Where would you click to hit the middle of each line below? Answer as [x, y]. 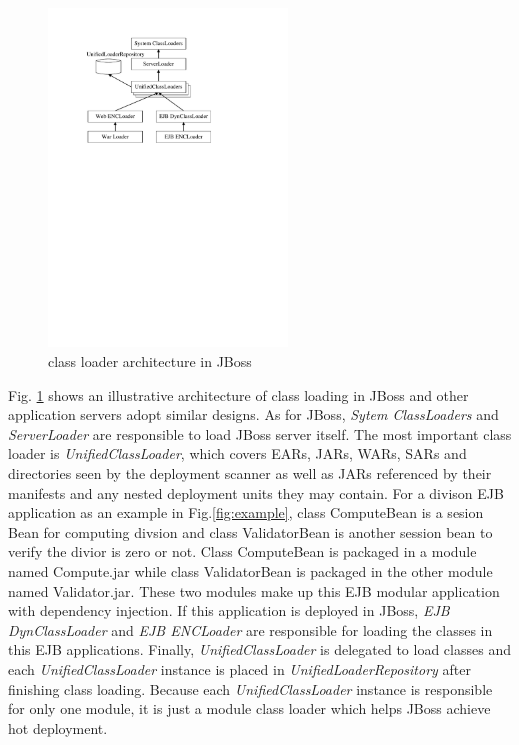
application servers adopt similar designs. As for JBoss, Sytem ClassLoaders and [253, 414]
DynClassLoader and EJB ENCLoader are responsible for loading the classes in [250, 629]
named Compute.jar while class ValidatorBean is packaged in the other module [250, 570]
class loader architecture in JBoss [150, 361]
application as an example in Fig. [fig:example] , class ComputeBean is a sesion [246, 512]
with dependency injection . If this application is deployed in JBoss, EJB [229, 610]
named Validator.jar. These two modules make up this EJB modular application [254, 590]
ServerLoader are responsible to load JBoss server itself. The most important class [260, 433]
